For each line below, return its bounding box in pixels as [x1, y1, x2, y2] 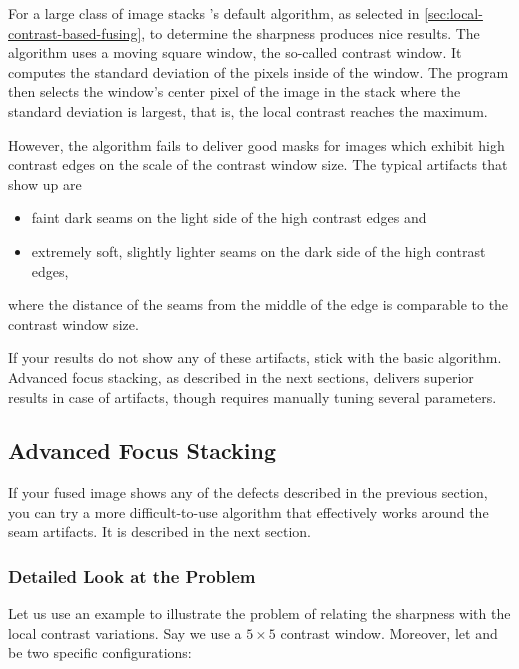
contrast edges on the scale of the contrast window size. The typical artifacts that [8, 154, 508, 175]
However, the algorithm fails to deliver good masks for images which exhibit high [8, 134, 505, 155]
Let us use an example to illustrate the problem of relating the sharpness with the [8, 603, 511, 624]
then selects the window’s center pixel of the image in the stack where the [8, 81, 461, 102]
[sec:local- [424, 3, 483, 23]
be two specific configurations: [8, 642, 192, 663]
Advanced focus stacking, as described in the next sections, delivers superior [8, 366, 474, 387]
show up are [8, 173, 82, 194]
